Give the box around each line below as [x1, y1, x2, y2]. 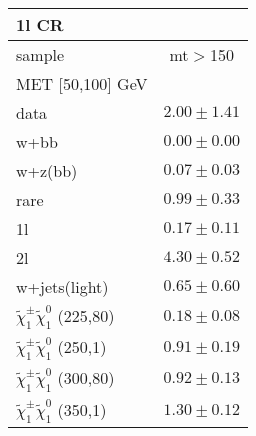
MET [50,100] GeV [16, 72, 148, 95]
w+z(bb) [16, 159, 78, 182]
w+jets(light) [16, 275, 109, 298]
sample [16, 43, 65, 66]
